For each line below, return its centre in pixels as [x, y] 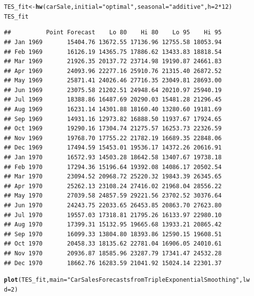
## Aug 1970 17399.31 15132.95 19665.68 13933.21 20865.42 [113, 225]
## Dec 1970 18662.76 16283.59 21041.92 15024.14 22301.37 [113, 263]
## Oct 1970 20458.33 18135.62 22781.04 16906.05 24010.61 [113, 244]
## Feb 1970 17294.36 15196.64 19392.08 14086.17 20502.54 [113, 167]
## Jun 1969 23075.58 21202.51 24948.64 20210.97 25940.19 [113, 90]
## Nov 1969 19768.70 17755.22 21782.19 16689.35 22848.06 [113, 138]
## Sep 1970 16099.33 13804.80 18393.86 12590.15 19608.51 [113, 234]
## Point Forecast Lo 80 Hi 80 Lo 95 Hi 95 [113, 33]
